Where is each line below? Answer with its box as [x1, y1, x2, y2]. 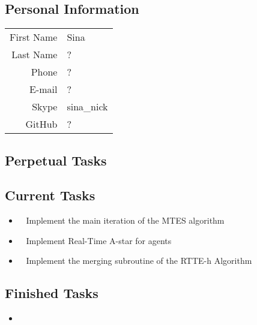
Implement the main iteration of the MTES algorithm [26, 214, 225, 227]
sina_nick [67, 100, 108, 114]
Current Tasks [5, 186, 95, 204]
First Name [10, 30, 58, 44]
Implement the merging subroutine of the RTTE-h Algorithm [26, 254, 252, 267]
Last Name [11, 47, 58, 62]
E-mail [29, 82, 58, 97]
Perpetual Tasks [5, 151, 107, 169]
